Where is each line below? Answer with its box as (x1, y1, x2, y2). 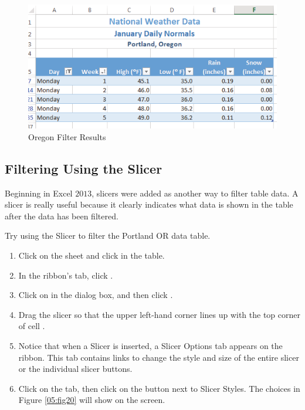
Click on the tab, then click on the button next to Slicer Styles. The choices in (18, 382, 300, 394)
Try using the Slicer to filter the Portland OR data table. (5, 229, 211, 242)
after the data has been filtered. (5, 209, 118, 222)
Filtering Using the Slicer (5, 159, 162, 177)
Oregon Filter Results (28, 130, 106, 143)
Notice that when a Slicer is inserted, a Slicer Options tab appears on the (18, 339, 283, 351)
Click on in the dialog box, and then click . (18, 289, 173, 301)
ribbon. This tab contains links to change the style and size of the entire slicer (18, 351, 299, 363)
